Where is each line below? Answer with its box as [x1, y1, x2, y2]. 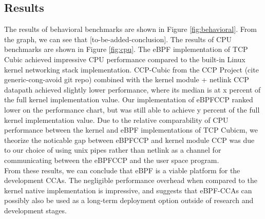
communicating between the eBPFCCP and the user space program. [4, 154, 219, 165]
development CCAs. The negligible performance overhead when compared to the [4, 175, 257, 186]
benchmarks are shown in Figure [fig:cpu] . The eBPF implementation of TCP [4, 44, 248, 54]
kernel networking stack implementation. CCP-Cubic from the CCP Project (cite [4, 64, 259, 75]
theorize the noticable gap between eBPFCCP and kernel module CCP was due [4, 134, 255, 145]
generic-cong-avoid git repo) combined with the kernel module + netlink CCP [4, 74, 249, 85]
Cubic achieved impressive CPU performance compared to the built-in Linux [4, 53, 245, 64]
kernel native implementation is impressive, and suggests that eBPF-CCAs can [4, 185, 252, 195]
